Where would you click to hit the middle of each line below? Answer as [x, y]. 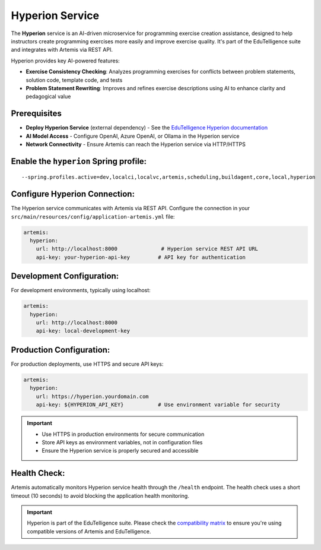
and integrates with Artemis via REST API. [62, 50]
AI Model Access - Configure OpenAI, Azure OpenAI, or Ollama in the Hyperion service [133, 136]
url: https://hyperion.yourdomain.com [92, 396]
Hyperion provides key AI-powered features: [65, 61]
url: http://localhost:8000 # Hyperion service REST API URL [147, 249]
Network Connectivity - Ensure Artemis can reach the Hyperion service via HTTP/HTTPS [136, 144]
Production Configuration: [61, 350]
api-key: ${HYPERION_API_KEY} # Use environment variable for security [158, 405]
